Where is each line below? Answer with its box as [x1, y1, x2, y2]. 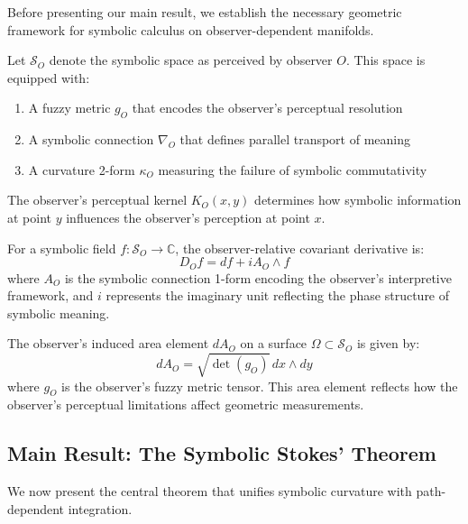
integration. [68, 499, 133, 518]
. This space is [345, 51, 426, 69]
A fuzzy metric [28, 98, 111, 117]
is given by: [356, 334, 420, 353]
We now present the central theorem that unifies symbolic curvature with [7, 482, 412, 501]
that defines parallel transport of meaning [179, 130, 410, 149]
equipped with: [7, 68, 90, 87]
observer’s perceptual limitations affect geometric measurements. [7, 395, 364, 414]
